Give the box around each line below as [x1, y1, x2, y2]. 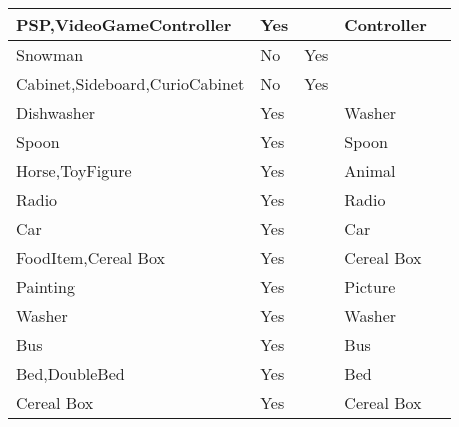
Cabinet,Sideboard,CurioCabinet [16, 72, 245, 95]
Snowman [16, 43, 84, 66]
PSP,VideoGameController [16, 13, 232, 36]
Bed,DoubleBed [16, 362, 125, 385]
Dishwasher [16, 101, 96, 124]
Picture [344, 275, 396, 298]
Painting [16, 275, 75, 298]
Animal [344, 159, 396, 182]
